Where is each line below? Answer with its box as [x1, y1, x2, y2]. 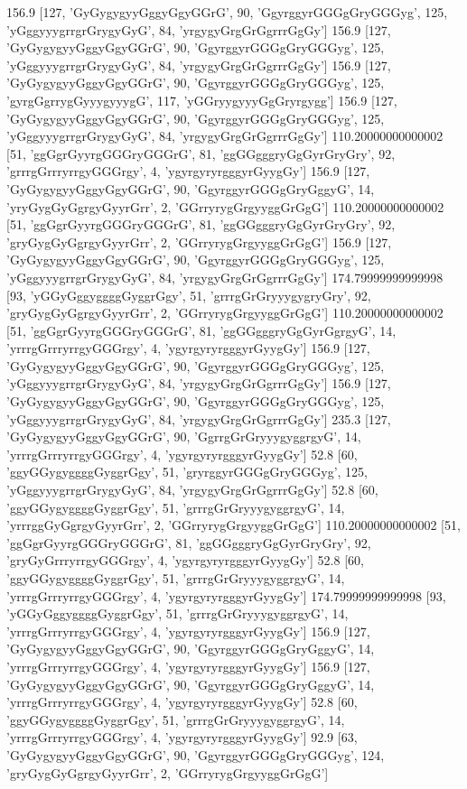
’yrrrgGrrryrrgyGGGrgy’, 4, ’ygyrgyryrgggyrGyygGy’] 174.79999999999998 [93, [6, 586, 446, 605]
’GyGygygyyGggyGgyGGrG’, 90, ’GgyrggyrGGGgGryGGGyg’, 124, [6, 745, 385, 764]
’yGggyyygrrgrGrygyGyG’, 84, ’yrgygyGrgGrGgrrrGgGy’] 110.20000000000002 [6, 126, 444, 145]
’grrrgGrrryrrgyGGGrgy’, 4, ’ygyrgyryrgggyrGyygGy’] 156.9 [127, [6, 162, 370, 181]
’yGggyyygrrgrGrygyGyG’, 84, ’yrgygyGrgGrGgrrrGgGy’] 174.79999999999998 [6, 267, 444, 286]
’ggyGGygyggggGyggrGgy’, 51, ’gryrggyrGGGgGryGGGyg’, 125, [6, 462, 368, 481]
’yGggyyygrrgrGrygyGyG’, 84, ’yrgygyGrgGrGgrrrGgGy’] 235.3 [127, [6, 409, 391, 428]
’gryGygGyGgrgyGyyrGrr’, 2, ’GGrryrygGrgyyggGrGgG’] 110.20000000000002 [6, 303, 444, 322]
